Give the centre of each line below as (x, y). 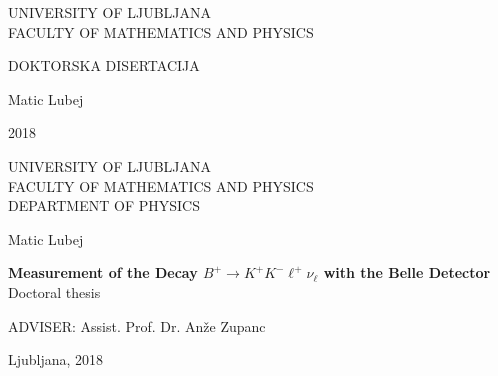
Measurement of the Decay (103, 272)
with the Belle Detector (407, 272)
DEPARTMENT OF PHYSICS (104, 205)
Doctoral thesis (54, 291)
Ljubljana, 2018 (56, 359)
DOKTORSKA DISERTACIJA (104, 65)
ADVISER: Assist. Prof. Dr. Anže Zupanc (137, 325)
